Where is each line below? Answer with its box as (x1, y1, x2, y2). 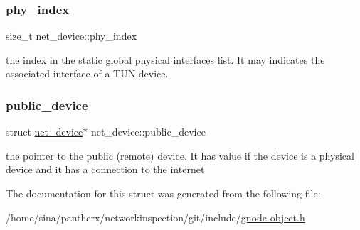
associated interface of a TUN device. (6, 66, 169, 81)
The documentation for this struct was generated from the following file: (6, 186, 321, 200)
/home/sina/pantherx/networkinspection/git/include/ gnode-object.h (6, 209, 305, 224)
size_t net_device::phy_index (6, 28, 137, 43)
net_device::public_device (90, 124, 206, 139)
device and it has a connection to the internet (6, 162, 205, 177)
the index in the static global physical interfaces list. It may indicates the (6, 52, 325, 67)
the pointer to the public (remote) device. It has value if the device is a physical (6, 148, 354, 163)
